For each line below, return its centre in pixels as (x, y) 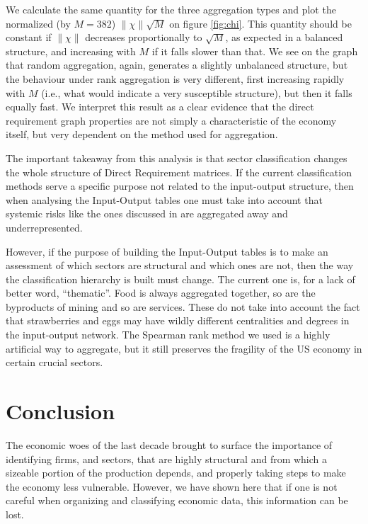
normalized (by (38, 23)
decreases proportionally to (144, 37)
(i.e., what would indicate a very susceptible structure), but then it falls (197, 92)
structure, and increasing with (71, 51)
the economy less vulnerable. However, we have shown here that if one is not (172, 486)
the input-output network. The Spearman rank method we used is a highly (168, 335)
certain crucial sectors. (54, 362)
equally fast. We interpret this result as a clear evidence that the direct (160, 107)
